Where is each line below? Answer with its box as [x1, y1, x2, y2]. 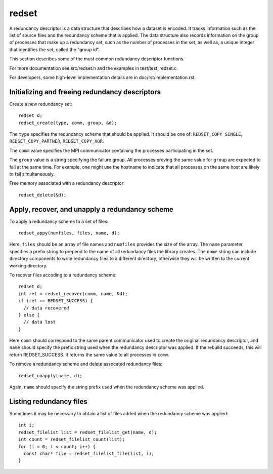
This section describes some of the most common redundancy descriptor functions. [9, 56, 185, 62]
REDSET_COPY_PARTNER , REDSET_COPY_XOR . [9, 138, 104, 144]
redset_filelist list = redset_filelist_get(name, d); [18, 429, 157, 435]
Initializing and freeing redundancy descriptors [9, 88, 161, 96]
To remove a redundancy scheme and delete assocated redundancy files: [9, 361, 163, 367]
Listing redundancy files [9, 397, 88, 406]
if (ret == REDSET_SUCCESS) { [18, 298, 94, 304]
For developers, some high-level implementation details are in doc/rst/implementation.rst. [9, 74, 196, 81]
